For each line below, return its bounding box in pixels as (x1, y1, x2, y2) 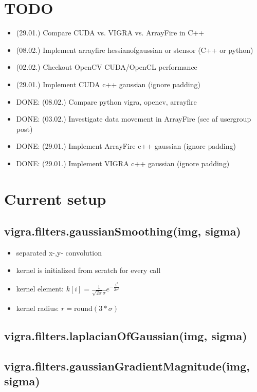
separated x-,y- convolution (16, 247, 102, 258)
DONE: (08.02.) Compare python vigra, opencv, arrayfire (16, 96, 197, 107)
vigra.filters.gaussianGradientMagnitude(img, (4, 358, 250, 374)
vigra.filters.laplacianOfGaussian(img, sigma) (4, 327, 247, 343)
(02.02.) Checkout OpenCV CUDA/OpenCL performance (16, 62, 197, 72)
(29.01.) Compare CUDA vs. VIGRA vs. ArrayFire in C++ (16, 27, 205, 38)
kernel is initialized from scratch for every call (16, 264, 161, 275)
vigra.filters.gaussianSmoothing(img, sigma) (4, 223, 241, 239)
